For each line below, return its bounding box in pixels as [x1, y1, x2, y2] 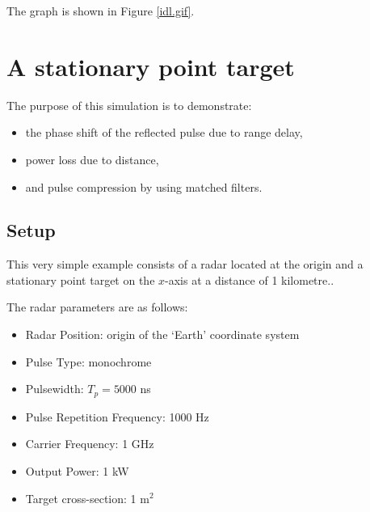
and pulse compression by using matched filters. [25, 178, 263, 195]
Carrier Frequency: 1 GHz [25, 435, 154, 452]
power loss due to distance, [25, 150, 159, 167]
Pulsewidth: [25, 380, 84, 397]
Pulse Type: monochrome [25, 353, 152, 370]
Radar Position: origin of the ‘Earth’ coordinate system [25, 326, 300, 343]
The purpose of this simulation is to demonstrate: [6, 96, 252, 113]
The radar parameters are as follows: [6, 298, 188, 315]
